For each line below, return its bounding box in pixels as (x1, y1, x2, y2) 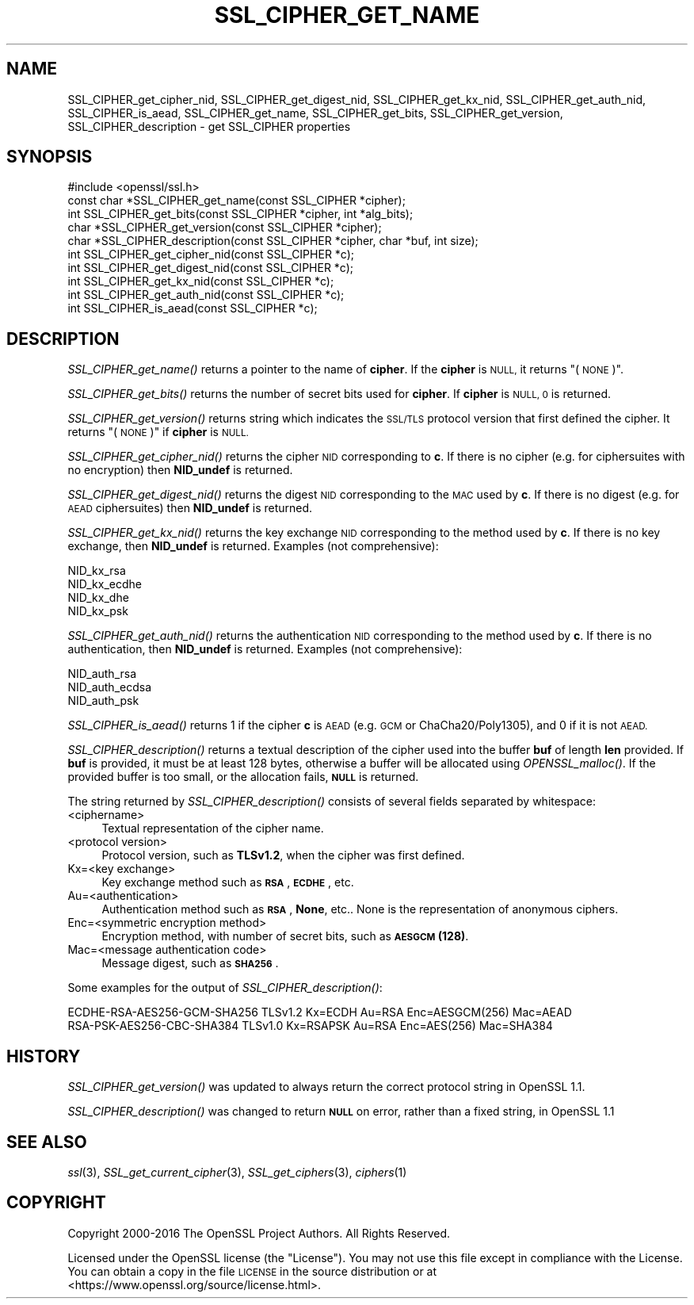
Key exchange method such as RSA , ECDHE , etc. (101, 875, 354, 890)
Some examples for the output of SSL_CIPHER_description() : (67, 981, 383, 995)
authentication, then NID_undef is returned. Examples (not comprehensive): (67, 642, 463, 656)
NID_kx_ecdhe (67, 577, 142, 591)
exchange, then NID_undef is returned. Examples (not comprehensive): (67, 539, 439, 553)
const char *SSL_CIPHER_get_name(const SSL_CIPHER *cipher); (67, 193, 406, 208)
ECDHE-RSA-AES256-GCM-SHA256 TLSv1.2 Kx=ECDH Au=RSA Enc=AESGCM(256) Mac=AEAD (67, 1005, 572, 1020)
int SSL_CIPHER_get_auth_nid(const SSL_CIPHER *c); (67, 288, 345, 302)
